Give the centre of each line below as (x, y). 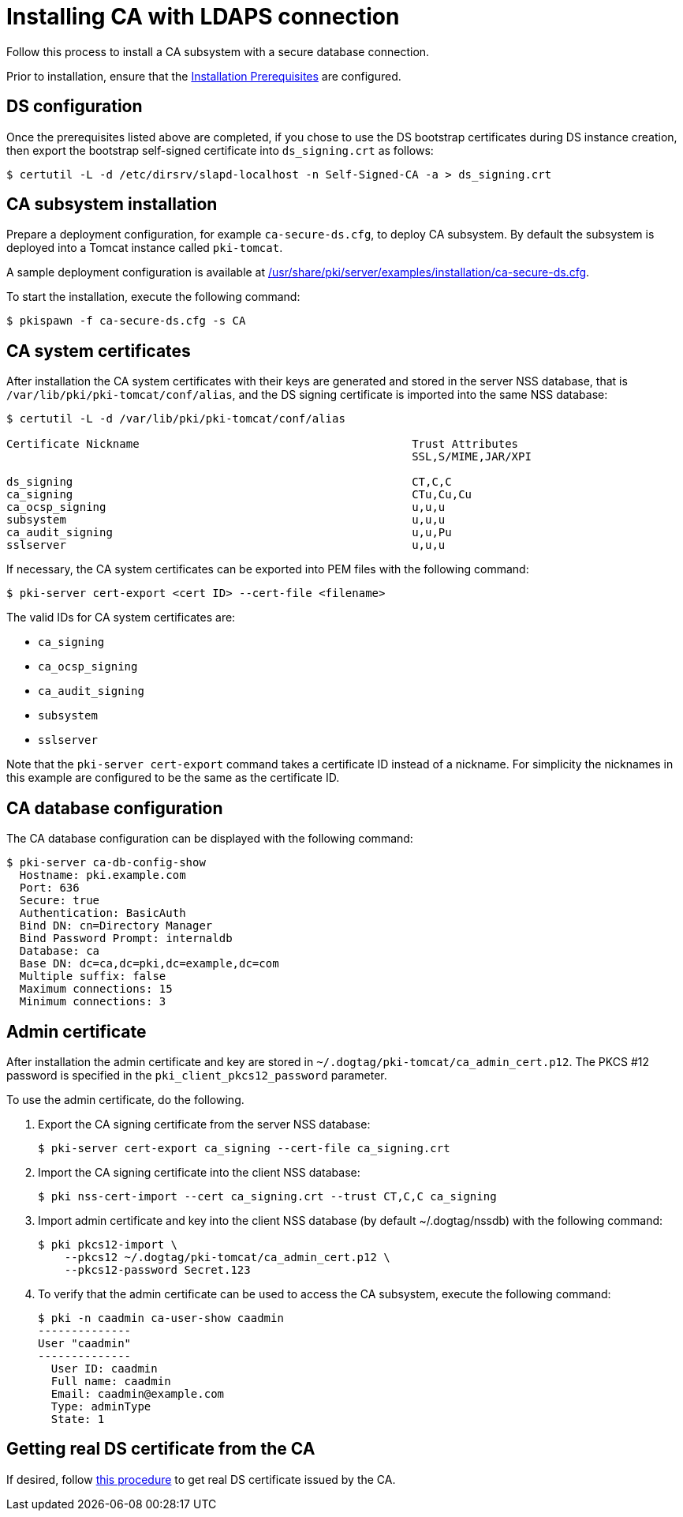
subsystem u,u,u (226, 520)
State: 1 (78, 1419)
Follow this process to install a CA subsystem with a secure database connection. (218, 51)
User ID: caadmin (104, 1368)
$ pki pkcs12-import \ (108, 1244)
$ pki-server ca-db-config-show (106, 863)
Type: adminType (101, 1406)
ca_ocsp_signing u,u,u (226, 507)
